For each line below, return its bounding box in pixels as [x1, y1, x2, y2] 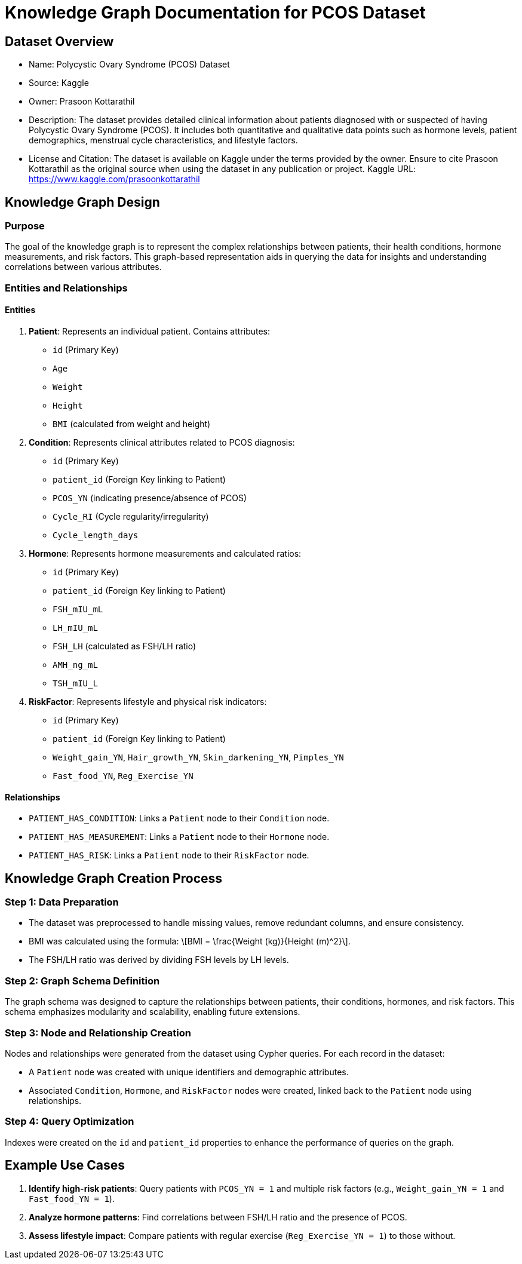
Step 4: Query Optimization [5, 1115, 134, 1128]
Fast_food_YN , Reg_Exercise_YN [53, 770, 194, 781]
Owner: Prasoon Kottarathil [29, 96, 135, 107]
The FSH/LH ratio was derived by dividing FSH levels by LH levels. [29, 955, 289, 965]
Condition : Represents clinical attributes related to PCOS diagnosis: [29, 437, 295, 447]
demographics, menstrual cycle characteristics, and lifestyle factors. [29, 135, 298, 146]
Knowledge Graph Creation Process [5, 870, 223, 886]
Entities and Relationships [5, 281, 128, 294]
